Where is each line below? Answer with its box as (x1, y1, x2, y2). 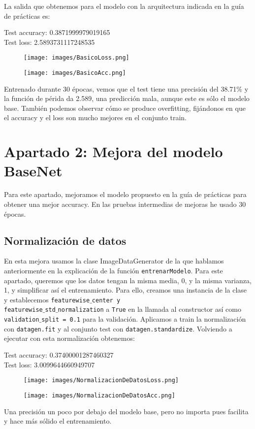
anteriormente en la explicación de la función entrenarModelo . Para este (4, 265, 223, 275)
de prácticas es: (4, 10, 50, 21)
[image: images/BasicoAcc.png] (24, 69, 126, 77)
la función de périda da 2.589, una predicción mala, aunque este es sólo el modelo (4, 93, 250, 103)
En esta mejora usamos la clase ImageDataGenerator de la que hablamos (4, 256, 224, 266)
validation (4, 316, 39, 324)
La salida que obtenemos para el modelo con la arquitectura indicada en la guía (4, 1, 244, 11)
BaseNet (4, 161, 63, 181)
